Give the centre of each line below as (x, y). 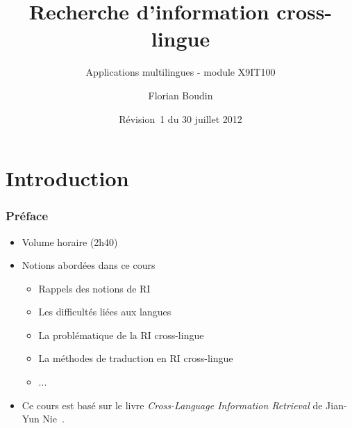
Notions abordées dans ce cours (89, 265)
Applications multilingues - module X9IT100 (181, 72)
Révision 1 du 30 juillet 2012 (181, 118)
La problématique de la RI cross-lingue (121, 335)
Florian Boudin (181, 95)
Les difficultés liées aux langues (105, 312)
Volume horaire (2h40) (70, 241)
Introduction (67, 178)
